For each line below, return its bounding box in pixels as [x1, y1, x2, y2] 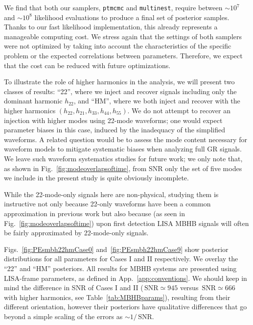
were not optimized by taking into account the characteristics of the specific [4, 41, 231, 51]
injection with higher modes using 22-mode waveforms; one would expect [4, 115, 223, 125]
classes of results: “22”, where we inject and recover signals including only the [4, 86, 237, 96]
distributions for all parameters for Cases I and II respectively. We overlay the [4, 253, 238, 264]
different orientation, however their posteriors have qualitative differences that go [4, 301, 247, 312]
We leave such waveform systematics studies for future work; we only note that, [4, 153, 243, 163]
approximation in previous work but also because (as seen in [4, 208, 185, 218]
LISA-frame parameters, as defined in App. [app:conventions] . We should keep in [4, 273, 247, 283]
